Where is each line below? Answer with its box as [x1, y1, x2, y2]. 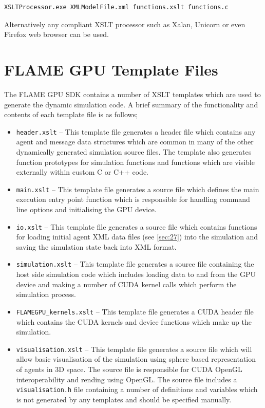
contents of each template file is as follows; [4, 109, 138, 120]
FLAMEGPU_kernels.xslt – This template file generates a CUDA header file [16, 306, 254, 317]
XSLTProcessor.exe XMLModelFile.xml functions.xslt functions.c [4, 4, 229, 11]
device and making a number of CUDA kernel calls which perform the [16, 279, 237, 289]
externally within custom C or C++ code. [16, 166, 149, 177]
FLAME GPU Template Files [4, 59, 218, 80]
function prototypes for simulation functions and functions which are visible [16, 156, 255, 167]
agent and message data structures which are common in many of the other [16, 136, 254, 147]
